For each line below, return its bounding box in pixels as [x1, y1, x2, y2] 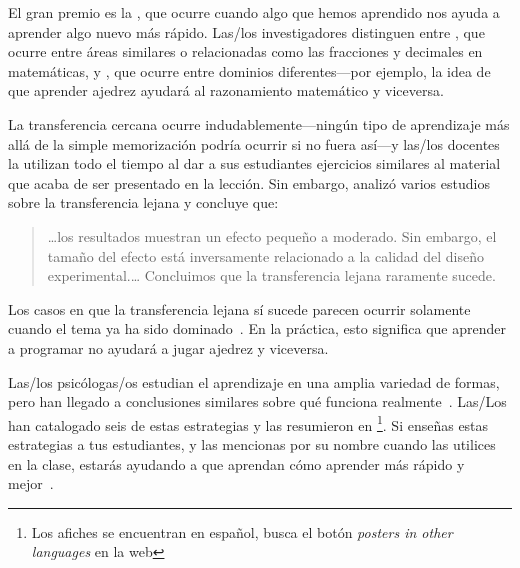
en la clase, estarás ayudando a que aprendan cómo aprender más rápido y [8, 453, 465, 474]
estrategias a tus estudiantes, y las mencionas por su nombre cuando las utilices [8, 433, 496, 454]
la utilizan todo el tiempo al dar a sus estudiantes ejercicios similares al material [8, 153, 501, 174]
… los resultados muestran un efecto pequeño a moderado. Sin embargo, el [47, 225, 497, 246]
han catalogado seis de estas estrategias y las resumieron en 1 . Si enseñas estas [8, 411, 489, 435]
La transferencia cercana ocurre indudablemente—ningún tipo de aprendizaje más [8, 113, 510, 134]
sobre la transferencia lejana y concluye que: [8, 192, 279, 213]
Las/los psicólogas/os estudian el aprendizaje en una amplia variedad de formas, [8, 371, 500, 392]
